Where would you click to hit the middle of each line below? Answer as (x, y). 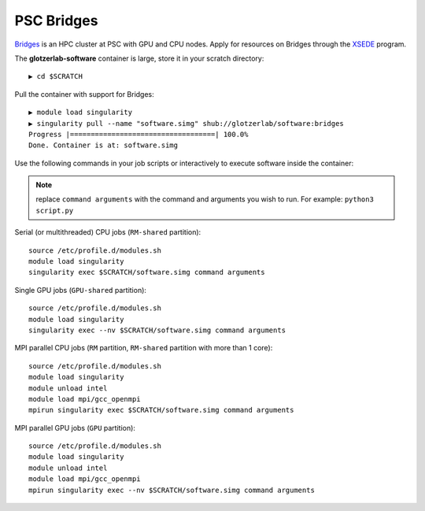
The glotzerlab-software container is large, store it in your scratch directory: (139, 58)
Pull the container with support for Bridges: (85, 94)
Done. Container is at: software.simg (103, 145)
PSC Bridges (56, 20)
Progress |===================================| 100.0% (139, 134)
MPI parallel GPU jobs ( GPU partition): (75, 428)
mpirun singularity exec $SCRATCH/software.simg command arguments (161, 410)
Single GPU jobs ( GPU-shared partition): (81, 290)
